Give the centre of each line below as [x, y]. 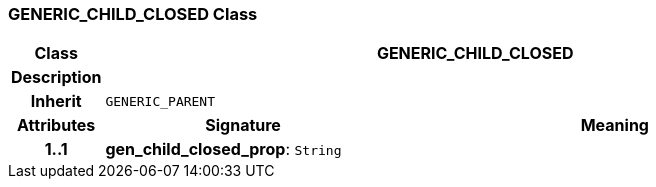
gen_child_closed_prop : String [223, 149]
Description [56, 77]
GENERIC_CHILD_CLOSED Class [133, 14]
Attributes [56, 125]
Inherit [56, 101]
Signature [243, 125]
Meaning [614, 125]
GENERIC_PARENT [160, 101]
